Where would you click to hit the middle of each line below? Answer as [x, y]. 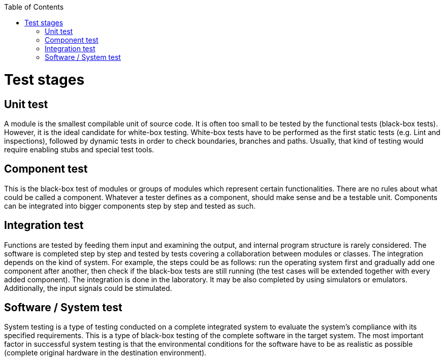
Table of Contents [34, 7]
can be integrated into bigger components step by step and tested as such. [130, 206]
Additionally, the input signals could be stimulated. [88, 288]
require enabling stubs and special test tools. [79, 149]
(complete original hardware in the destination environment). [105, 353]
